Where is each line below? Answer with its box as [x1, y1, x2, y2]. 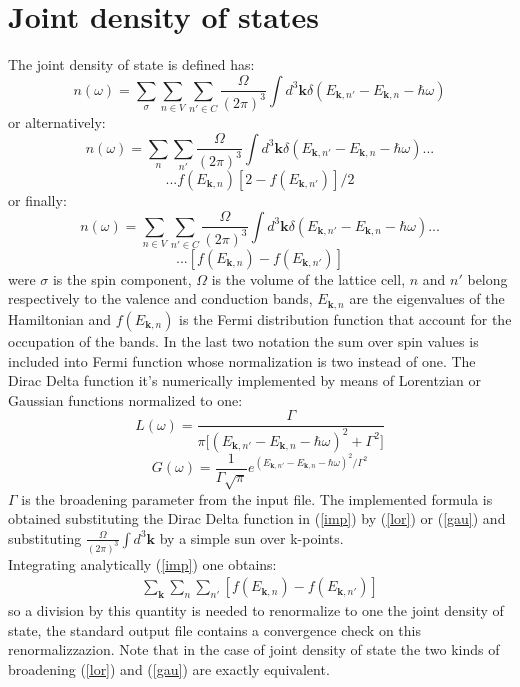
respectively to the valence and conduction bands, [8, 288, 313, 309]
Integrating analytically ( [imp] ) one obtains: [8, 553, 277, 574]
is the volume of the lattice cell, [211, 268, 406, 289]
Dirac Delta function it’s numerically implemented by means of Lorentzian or [8, 370, 482, 391]
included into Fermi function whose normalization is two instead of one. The [8, 350, 476, 371]
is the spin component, [52, 268, 192, 289]
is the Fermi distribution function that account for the [179, 308, 512, 329]
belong [467, 268, 508, 289]
